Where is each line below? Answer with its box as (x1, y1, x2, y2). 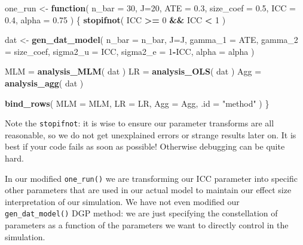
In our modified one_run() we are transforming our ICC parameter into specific (5, 172, 298, 184)
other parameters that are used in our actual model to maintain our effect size (5, 184, 292, 196)
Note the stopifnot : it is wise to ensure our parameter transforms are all (5, 117, 274, 129)
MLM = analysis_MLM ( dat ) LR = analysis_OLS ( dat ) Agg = (5, 65, 262, 77)
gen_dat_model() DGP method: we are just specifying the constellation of (5, 207, 278, 219)
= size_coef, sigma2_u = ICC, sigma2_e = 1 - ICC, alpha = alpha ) (5, 45, 255, 57)
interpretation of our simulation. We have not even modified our (5, 195, 240, 207)
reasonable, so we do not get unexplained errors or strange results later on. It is (5, 128, 296, 141)
